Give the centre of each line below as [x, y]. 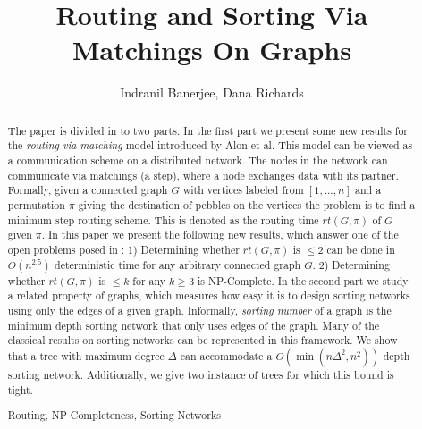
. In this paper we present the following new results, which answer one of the [220, 235]
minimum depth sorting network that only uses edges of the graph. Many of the [194, 325]
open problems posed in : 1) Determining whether [123, 249]
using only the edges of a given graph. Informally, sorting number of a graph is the [199, 310]
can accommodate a [226, 355]
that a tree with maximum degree [86, 355]
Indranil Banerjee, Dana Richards [212, 93]
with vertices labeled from [243, 190]
